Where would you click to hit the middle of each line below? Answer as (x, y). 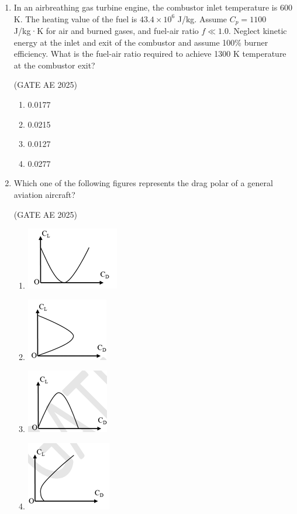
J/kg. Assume (202, 18)
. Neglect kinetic (258, 31)
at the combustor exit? (54, 65)
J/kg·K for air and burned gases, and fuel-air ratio (106, 31)
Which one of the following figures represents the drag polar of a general (143, 183)
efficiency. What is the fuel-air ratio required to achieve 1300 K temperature (150, 54)
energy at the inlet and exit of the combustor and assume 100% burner (141, 42)
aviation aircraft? (44, 194)
